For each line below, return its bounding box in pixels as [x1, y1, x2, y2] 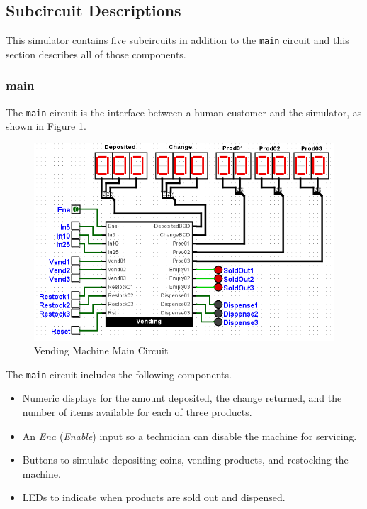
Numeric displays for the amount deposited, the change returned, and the [22, 390, 342, 405]
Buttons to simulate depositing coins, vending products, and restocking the [22, 452, 349, 467]
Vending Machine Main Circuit [34, 343, 169, 358]
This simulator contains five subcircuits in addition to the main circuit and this [6, 33, 349, 48]
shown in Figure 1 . [6, 119, 86, 133]
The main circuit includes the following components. [6, 366, 232, 381]
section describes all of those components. [6, 46, 186, 61]
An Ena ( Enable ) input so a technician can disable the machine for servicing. [22, 428, 357, 443]
